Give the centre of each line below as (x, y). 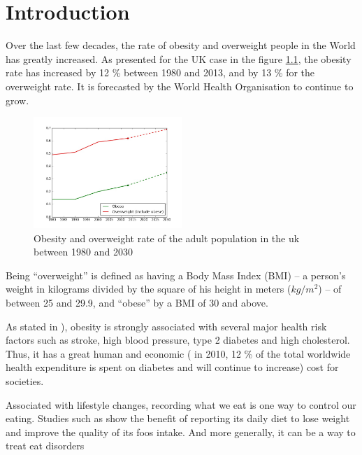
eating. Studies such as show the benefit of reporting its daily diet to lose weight (178, 418)
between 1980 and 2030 (83, 252)
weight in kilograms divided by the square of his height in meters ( (149, 289)
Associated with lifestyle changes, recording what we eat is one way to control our (181, 404)
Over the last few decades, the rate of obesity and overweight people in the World (181, 45)
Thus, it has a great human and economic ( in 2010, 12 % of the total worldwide (178, 353)
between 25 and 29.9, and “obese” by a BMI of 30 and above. (137, 303)
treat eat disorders (45, 446)
